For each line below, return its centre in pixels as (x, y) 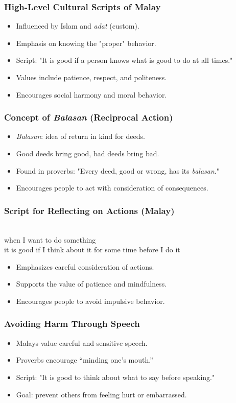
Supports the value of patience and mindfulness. (91, 284)
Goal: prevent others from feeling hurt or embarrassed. (101, 394)
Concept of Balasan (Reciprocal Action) (89, 117)
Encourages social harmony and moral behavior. (91, 94)
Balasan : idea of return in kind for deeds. (80, 136)
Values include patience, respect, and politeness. (91, 77)
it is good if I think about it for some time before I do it (92, 250)
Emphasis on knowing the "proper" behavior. (86, 43)
